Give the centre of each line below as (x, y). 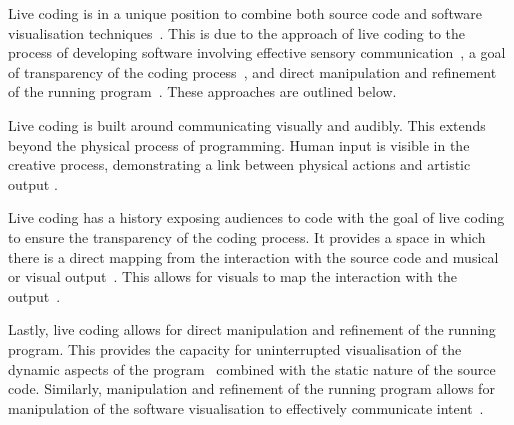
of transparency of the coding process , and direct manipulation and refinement (252, 71)
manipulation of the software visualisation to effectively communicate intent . (246, 407)
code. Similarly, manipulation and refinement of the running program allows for (251, 388)
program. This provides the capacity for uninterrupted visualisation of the (235, 348)
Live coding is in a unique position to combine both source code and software (245, 13)
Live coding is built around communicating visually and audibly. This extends (247, 124)
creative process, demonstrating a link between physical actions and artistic (239, 164)
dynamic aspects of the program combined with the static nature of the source (252, 368)
